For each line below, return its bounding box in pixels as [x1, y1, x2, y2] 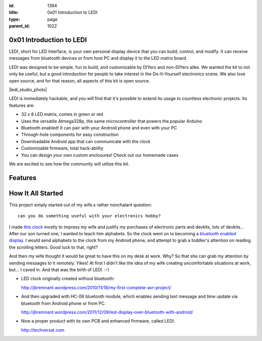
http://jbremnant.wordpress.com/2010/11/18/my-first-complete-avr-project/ [21, 284, 172, 291]
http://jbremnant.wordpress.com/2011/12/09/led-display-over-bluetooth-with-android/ [21, 309, 194, 315]
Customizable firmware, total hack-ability [21, 146, 104, 151]
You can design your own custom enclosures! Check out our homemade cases [21, 152, 179, 158]
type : [9, 16, 20, 22]
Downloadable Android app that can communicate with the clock [21, 138, 150, 144]
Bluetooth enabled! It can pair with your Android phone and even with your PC [21, 125, 177, 130]
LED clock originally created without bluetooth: [21, 276, 115, 281]
